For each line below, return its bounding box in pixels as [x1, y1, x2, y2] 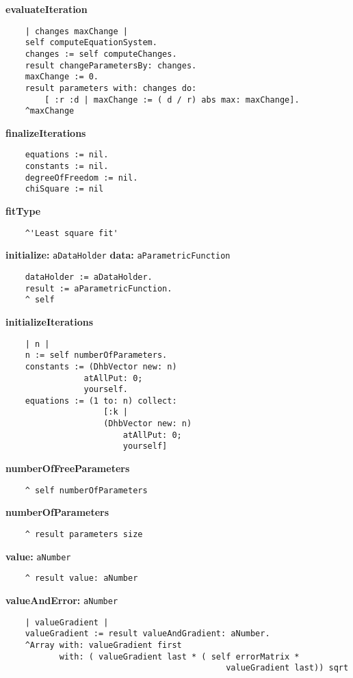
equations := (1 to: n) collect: [25, 395, 177, 406]
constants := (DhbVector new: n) [25, 361, 177, 371]
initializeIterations [5, 314, 94, 328]
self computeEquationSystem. [25, 38, 157, 48]
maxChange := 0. [25, 72, 99, 82]
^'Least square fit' [25, 228, 118, 238]
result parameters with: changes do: [25, 83, 197, 93]
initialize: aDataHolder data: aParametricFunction [5, 248, 231, 262]
